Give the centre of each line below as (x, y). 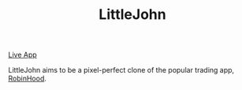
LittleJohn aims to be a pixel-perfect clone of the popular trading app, (121, 70)
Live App (22, 55)
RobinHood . (28, 79)
